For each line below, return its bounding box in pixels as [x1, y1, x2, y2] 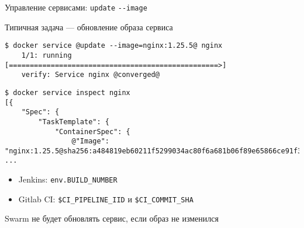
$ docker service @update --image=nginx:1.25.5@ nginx [5, 41, 223, 50]
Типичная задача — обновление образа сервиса [5, 20, 173, 33]
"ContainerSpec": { [54, 127, 130, 136]
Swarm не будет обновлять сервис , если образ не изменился [5, 212, 219, 225]
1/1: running [21, 51, 72, 59]
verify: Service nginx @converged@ [21, 71, 160, 79]
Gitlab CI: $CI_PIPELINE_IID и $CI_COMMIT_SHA [18, 192, 194, 205]
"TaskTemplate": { [38, 117, 109, 126]
